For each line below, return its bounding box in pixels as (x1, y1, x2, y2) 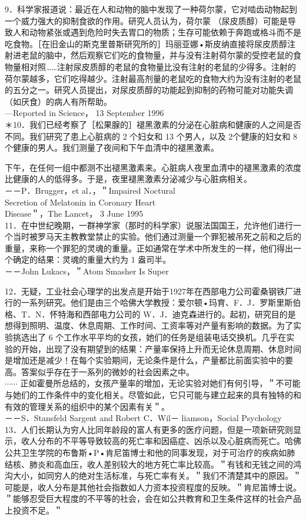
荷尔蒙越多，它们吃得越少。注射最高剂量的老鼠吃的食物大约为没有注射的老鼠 (5, 72, 301, 84)
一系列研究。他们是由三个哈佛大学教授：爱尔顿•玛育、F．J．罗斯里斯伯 (21, 296, 301, 309)
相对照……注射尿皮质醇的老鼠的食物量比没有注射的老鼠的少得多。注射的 (21, 60, 296, 72)
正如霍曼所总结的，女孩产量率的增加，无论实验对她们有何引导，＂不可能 (20, 377, 301, 389)
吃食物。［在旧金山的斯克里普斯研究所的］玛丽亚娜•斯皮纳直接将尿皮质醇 (5, 37, 287, 49)
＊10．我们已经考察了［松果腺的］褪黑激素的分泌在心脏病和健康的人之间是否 (5, 118, 301, 130)
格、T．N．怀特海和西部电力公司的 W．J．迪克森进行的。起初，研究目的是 (5, 307, 296, 320)
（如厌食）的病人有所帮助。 (5, 95, 112, 107)
